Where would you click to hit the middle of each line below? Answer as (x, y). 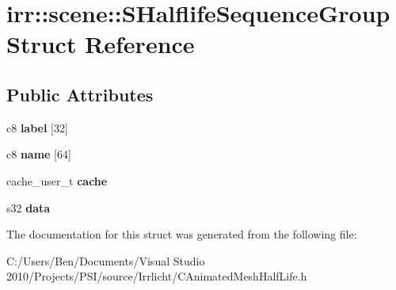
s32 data (29, 207)
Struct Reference (101, 44)
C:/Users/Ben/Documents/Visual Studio (106, 260)
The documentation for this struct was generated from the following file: (182, 234)
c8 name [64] (39, 154)
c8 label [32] (37, 127)
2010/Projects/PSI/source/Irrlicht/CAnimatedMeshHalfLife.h (157, 276)
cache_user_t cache (57, 180)
